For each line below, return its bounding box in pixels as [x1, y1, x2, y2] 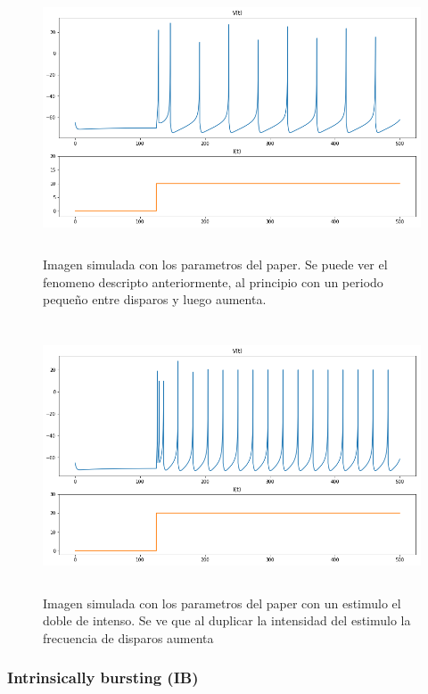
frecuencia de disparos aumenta [43, 628, 214, 647]
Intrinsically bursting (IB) [7, 666, 199, 689]
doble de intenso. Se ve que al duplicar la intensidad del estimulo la [43, 611, 411, 630]
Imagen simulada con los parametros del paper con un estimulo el [43, 593, 401, 612]
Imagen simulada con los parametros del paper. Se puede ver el [43, 254, 388, 273]
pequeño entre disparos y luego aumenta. [43, 290, 267, 309]
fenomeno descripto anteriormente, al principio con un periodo [43, 272, 383, 291]
